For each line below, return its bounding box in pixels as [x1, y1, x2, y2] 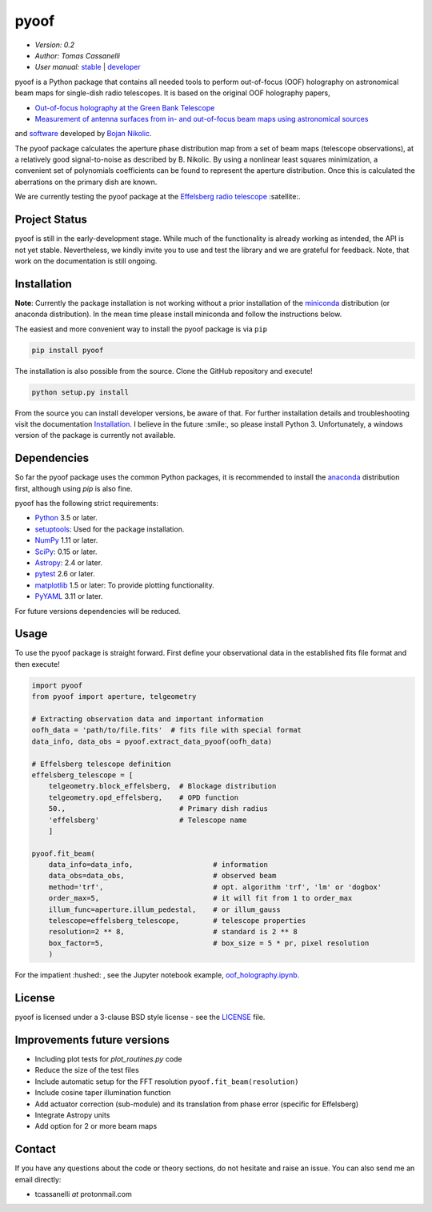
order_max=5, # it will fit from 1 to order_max [48, 893, 353, 903]
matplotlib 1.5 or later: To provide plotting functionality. [34, 580, 215, 590]
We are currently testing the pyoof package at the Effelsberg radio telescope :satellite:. [14, 192, 301, 202]
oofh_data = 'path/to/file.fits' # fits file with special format [31, 725, 302, 735]
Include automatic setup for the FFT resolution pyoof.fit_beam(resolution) [34, 1077, 299, 1086]
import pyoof [31, 680, 83, 690]
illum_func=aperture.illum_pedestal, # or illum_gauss [48, 905, 281, 914]
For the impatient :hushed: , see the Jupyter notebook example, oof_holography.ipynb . [14, 970, 300, 980]
